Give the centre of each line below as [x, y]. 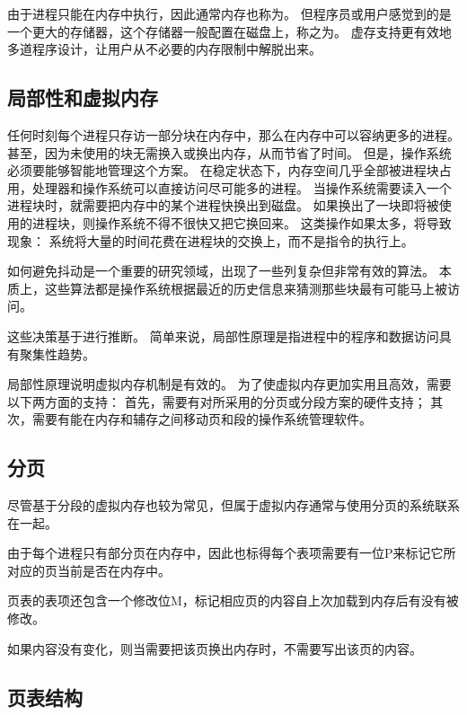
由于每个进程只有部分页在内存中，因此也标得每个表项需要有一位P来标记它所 [232, 553]
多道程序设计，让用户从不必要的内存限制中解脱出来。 [164, 49]
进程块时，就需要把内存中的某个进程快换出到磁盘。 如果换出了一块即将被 [223, 205]
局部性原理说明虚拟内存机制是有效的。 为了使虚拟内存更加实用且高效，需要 [229, 384]
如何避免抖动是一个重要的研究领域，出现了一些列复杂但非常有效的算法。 [221, 271]
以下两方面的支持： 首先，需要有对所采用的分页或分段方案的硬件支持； [217, 401]
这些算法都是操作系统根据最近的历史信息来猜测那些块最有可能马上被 [246, 288]
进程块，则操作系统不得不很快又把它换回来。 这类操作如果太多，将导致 [242, 222]
